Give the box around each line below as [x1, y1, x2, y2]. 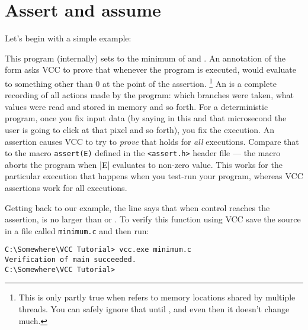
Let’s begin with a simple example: [5, 32, 131, 44]
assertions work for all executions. [5, 181, 127, 193]
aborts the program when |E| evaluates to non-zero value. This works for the [5, 158, 283, 170]
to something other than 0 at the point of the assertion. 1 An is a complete [5, 75, 277, 89]
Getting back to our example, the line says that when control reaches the [5, 201, 270, 213]
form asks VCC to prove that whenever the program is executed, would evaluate [5, 63, 296, 76]
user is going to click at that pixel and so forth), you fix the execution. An [5, 123, 274, 135]
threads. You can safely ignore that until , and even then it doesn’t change [18, 302, 290, 315]
